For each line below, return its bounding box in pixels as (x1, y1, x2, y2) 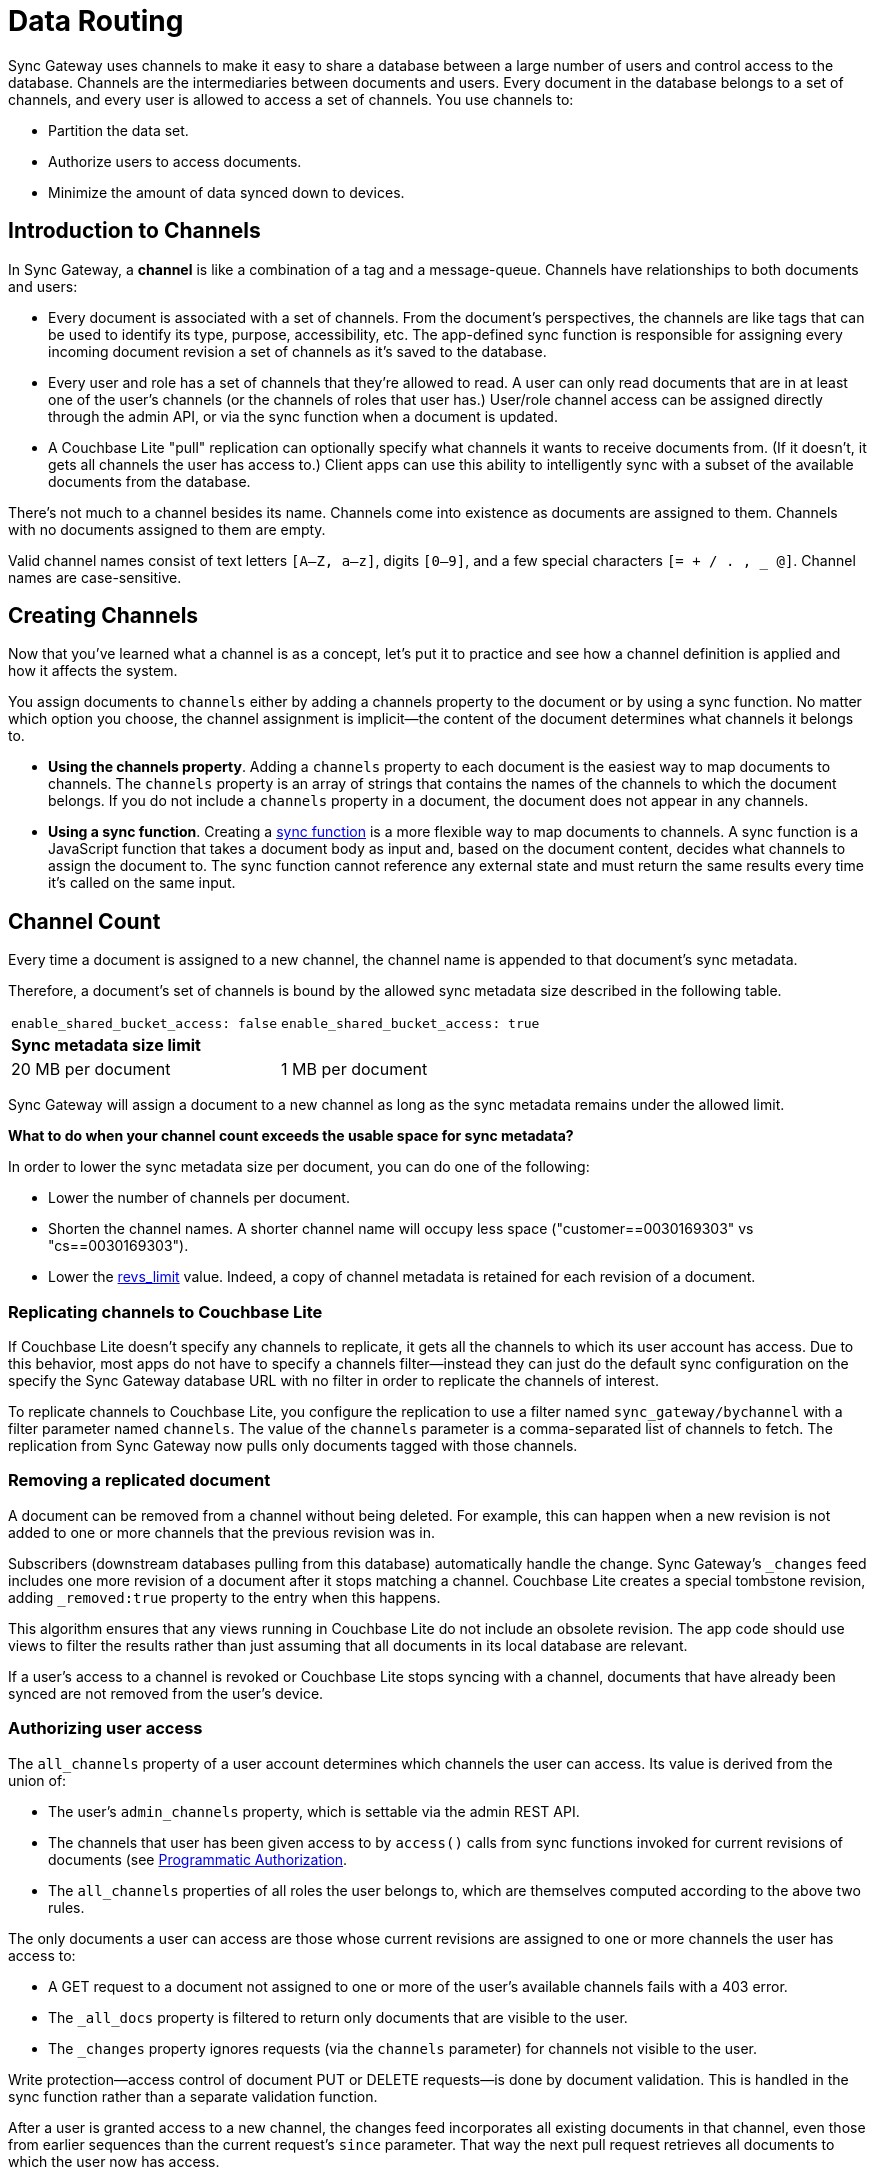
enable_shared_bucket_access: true (281, 1016, 540, 1032)
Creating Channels (8, 603, 199, 629)
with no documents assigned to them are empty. (8, 520, 326, 538)
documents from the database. (48, 472, 251, 490)
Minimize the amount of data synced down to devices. (48, 183, 405, 201)
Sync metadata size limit (11, 1035, 201, 1056)
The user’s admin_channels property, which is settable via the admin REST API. (48, 1802, 580, 1820)
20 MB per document (11, 1059, 171, 1080)
